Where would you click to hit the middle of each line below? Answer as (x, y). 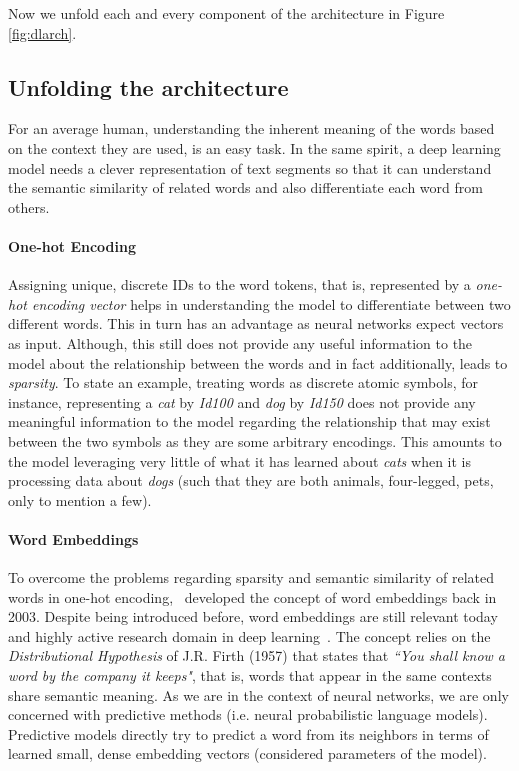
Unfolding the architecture (148, 86)
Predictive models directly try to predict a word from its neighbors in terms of (248, 733)
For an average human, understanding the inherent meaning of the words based (251, 128)
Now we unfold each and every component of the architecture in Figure (226, 13)
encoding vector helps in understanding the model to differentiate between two (271, 303)
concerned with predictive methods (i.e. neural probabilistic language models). (248, 714)
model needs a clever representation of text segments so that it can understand (250, 167)
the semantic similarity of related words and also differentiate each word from (245, 187)
